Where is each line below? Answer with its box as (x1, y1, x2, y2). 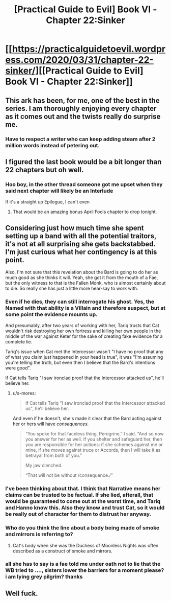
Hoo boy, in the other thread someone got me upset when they (5, 180, 163, 188)
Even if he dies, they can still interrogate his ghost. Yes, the (5, 298, 155, 305)
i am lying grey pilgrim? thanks (5, 573, 83, 581)
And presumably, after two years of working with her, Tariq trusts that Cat (5, 322, 159, 329)
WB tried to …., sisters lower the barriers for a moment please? (5, 567, 164, 574)
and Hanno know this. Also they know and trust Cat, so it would (5, 504, 165, 512)
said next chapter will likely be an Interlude (5, 187, 113, 194)
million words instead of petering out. (5, 142, 100, 149)
